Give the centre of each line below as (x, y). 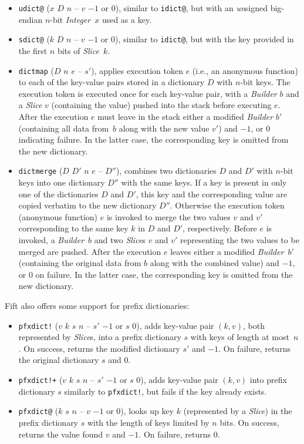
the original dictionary (59, 360)
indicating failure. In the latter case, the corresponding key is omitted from (153, 139)
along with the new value (164, 128)
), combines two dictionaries (166, 171)
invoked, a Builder (51, 239)
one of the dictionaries (58, 194)
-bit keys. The (265, 82)
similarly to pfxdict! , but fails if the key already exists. (165, 391)
